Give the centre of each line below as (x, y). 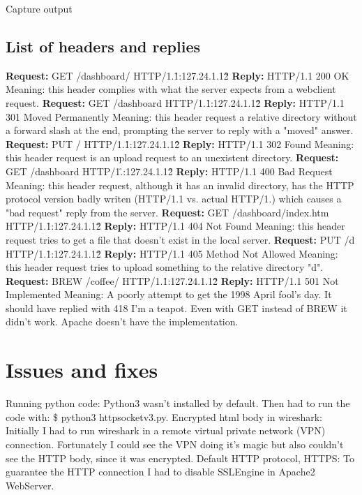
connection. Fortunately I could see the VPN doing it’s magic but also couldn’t (175, 444)
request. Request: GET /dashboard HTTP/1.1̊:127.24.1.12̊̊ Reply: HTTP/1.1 (175, 102)
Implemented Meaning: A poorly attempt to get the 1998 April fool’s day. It (169, 294)
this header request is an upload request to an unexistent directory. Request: (172, 157)
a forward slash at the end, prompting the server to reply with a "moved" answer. (180, 130)
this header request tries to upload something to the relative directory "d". (165, 267)
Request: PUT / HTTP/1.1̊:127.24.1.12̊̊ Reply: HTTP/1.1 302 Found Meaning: (180, 143)
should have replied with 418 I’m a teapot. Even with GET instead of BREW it (176, 308)
